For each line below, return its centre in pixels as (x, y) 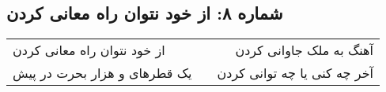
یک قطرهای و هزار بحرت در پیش (102, 73)
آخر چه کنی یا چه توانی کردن (295, 73)
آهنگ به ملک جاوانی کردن (304, 50)
